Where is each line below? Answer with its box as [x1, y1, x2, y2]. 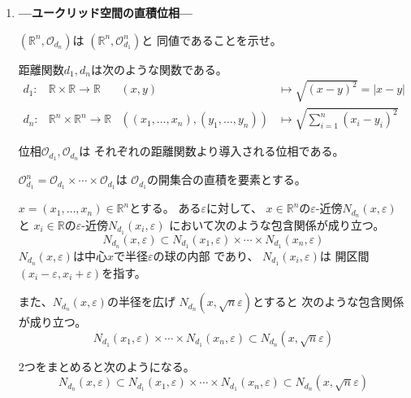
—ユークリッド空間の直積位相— [18, 4, 193, 20]
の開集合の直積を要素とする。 [147, 171, 306, 188]
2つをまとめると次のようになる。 [18, 357, 195, 374]
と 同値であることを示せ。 [141, 31, 282, 48]
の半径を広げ [106, 293, 175, 310]
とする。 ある [129, 199, 201, 216]
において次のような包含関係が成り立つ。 [169, 216, 385, 233]
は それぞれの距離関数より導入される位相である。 [79, 142, 344, 160]
